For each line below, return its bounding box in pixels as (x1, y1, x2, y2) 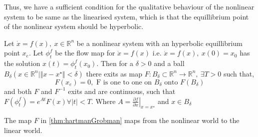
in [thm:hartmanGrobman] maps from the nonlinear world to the (40, 115, 240, 125)
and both (4, 85, 32, 96)
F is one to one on (96, 78, 152, 86)
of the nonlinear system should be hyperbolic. (4, 21, 144, 31)
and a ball (154, 58, 185, 68)
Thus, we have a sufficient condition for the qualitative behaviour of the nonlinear (4, 1, 255, 11)
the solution (4, 58, 40, 68)
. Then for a (96, 58, 133, 68)
